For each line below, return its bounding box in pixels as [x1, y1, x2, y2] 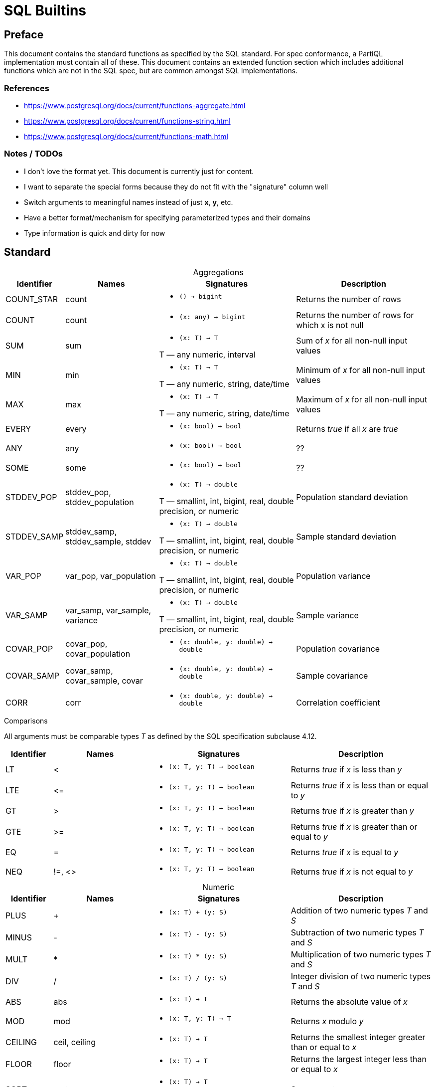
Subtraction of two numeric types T [290, 927, 424, 937]
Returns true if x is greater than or [290, 821, 418, 832]
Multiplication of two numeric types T [290, 949, 431, 959]
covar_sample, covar [65, 675, 143, 686]
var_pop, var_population [65, 571, 156, 581]
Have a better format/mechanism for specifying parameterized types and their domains [24, 213, 310, 222]
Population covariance [296, 643, 380, 654]
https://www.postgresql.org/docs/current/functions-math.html [24, 132, 228, 141]
